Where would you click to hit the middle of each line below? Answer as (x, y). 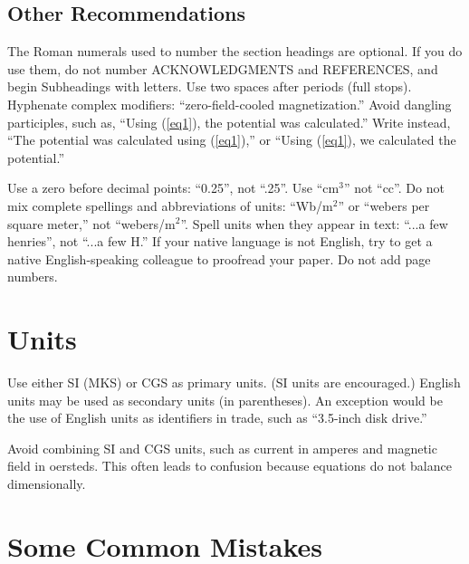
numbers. (33, 277)
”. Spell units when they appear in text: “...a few (314, 223)
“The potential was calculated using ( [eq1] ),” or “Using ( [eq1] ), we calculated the (232, 140)
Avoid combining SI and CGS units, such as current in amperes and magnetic (222, 448)
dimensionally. (47, 484)
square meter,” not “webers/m (91, 223)
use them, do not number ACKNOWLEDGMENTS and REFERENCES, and (223, 68)
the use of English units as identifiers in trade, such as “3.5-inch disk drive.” (217, 418)
